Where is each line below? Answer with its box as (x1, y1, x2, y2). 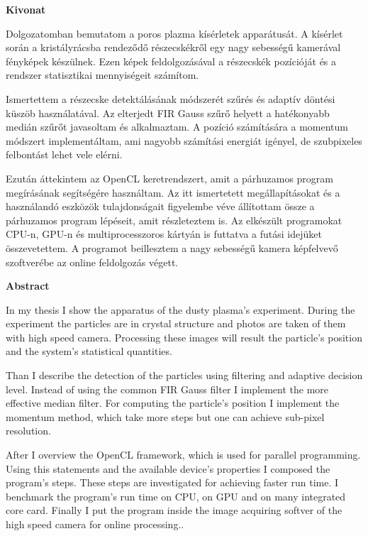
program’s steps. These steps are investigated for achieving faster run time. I (6, 475, 339, 490)
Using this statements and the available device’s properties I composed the (6, 461, 330, 476)
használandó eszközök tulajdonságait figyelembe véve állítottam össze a (6, 199, 315, 214)
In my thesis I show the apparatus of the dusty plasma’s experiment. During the (6, 302, 355, 317)
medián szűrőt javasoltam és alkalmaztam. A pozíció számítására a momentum (6, 119, 348, 134)
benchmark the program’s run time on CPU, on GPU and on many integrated (6, 488, 346, 503)
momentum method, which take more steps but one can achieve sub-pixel (6, 409, 325, 424)
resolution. (6, 423, 51, 438)
